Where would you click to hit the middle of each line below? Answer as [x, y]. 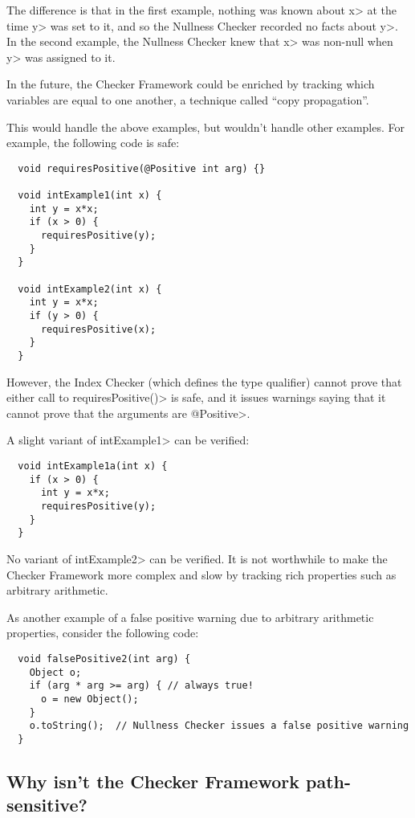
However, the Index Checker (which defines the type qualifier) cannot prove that [204, 381]
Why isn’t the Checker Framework [153, 781]
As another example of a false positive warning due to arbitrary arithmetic [190, 617]
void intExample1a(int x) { [93, 466]
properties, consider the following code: [103, 633]
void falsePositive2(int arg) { [104, 658]
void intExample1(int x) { [90, 196]
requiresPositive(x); [98, 329]
